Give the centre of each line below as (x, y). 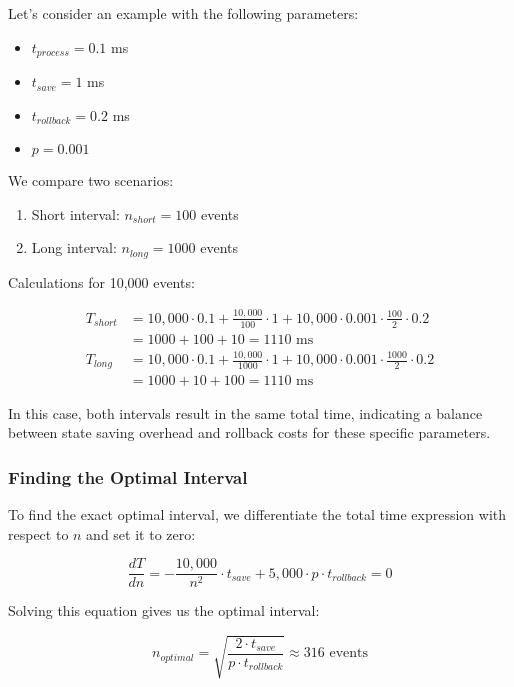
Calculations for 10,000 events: (101, 281)
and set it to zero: (141, 533)
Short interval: (75, 213)
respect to (38, 533)
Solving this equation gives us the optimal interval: (164, 610)
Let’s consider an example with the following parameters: (183, 13)
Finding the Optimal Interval (128, 476)
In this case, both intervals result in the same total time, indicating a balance (245, 412)
